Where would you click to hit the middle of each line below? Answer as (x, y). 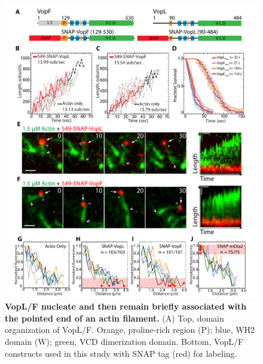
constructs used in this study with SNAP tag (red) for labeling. (121, 353)
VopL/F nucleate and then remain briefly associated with (126, 306)
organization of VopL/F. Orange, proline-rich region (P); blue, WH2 (130, 330)
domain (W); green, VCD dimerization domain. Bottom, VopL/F (124, 341)
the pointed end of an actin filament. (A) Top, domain (114, 318)
